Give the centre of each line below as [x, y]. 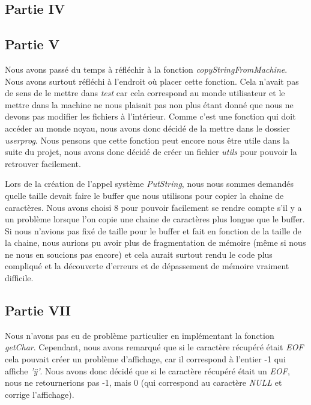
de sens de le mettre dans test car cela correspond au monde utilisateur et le [145, 93]
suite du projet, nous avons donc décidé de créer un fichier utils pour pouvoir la [151, 152]
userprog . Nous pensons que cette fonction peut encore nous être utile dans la [147, 140]
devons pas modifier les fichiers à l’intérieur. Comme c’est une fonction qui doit [150, 116]
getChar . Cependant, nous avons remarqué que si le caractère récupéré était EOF [154, 347]
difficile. [19, 278]
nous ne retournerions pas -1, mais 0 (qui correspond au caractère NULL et [143, 382]
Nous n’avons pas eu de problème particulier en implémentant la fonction [140, 335]
